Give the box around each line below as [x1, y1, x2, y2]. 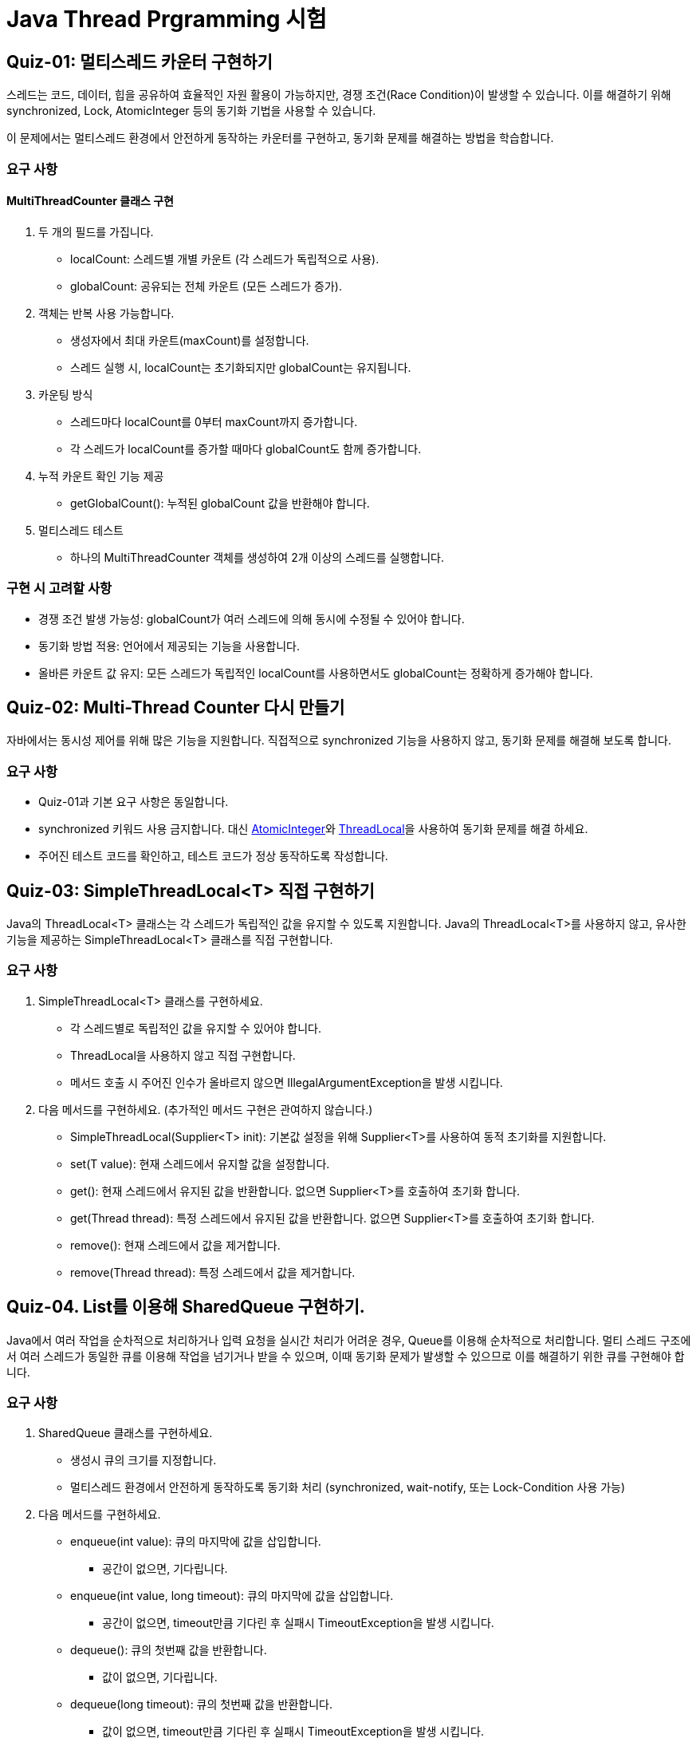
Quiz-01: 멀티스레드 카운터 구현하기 [6, 51, 273, 72]
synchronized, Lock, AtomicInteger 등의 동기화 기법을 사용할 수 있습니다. [6, 104, 376, 118]
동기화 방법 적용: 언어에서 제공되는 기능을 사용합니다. [38, 638, 300, 653]
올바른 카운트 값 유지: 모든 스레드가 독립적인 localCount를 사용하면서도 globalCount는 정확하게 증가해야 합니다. [38, 666, 593, 680]
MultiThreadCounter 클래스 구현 [6, 194, 174, 208]
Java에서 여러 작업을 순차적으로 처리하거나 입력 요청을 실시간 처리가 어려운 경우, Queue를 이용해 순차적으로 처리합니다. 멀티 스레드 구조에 [6, 1333, 691, 1347]
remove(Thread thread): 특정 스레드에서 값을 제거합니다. [70, 1265, 356, 1279]
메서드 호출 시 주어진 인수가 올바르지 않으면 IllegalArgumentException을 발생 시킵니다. [70, 1075, 503, 1089]
